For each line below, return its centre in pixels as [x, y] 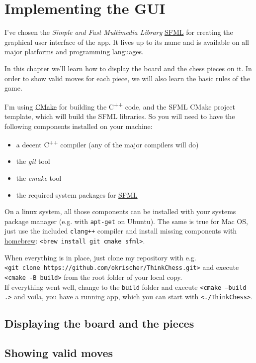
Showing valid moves [59, 353]
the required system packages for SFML [77, 194]
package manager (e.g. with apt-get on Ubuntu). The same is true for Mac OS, [126, 221]
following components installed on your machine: [79, 126]
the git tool [33, 161]
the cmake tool [39, 178]
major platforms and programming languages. [74, 52]
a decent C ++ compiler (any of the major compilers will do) [107, 144]
